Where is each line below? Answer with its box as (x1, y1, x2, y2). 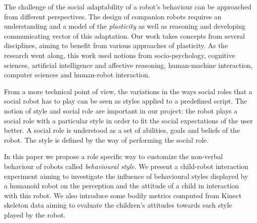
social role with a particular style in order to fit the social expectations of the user (4, 115, 253, 125)
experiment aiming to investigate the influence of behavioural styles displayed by (4, 170, 248, 181)
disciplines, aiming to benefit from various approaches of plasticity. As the (4, 40, 228, 51)
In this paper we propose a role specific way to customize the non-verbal (4, 151, 223, 162)
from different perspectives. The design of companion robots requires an (4, 11, 222, 21)
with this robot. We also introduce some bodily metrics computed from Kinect (4, 190, 242, 200)
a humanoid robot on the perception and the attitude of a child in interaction (4, 180, 239, 191)
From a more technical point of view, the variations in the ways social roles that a (4, 86, 253, 96)
